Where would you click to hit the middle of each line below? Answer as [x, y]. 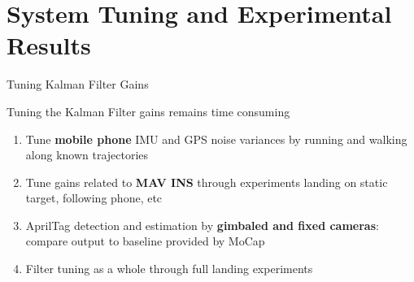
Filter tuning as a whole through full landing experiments [169, 269]
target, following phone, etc [94, 198]
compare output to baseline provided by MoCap [145, 241]
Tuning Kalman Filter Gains [78, 84]
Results [49, 45]
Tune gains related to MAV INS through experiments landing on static [207, 182]
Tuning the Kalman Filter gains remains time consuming [148, 111]
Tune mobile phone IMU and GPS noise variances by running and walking [216, 139]
